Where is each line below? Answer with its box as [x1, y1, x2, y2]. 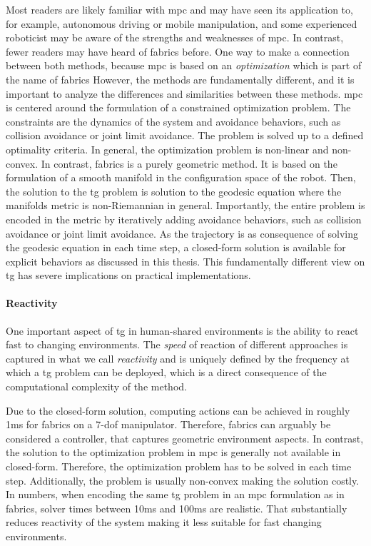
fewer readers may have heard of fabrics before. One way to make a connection [6, 44, 350, 59]
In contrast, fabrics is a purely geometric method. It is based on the [41, 156, 337, 171]
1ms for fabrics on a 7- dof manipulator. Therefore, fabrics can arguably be [6, 417, 331, 432]
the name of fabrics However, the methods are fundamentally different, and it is [6, 71, 355, 86]
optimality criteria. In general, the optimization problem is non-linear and [6, 141, 329, 156]
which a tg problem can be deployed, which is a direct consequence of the [6, 365, 327, 380]
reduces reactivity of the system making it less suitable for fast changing [6, 515, 322, 530]
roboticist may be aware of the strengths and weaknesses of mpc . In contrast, [6, 30, 344, 45]
